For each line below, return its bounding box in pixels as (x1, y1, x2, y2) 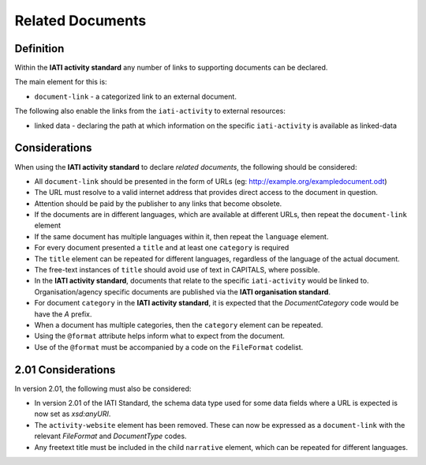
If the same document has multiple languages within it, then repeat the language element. (34, 231, 329, 241)
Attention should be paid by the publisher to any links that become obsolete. (34, 198, 282, 208)
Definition (14, 42, 65, 55)
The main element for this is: (14, 77, 107, 87)
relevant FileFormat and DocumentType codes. (34, 431, 187, 441)
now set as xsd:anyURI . (34, 409, 111, 418)
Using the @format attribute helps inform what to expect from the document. (34, 332, 286, 341)
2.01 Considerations (14, 363, 116, 377)
